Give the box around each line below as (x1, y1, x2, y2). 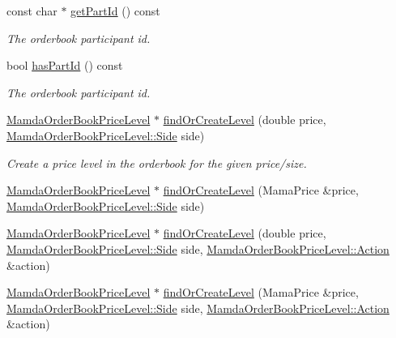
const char (6, 2, 57, 19)
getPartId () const (70, 2, 160, 19)
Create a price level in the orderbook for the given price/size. (6, 154, 307, 171)
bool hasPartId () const (6, 57, 123, 74)
